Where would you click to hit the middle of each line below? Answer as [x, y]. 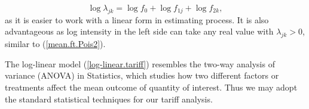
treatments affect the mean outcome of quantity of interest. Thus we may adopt [151, 87]
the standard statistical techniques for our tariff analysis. [109, 99]
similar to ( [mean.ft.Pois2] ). [55, 44]
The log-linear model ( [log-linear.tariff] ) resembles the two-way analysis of [140, 63]
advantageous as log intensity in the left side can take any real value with [139, 31]
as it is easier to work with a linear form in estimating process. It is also [137, 19]
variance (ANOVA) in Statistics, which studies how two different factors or [142, 75]
